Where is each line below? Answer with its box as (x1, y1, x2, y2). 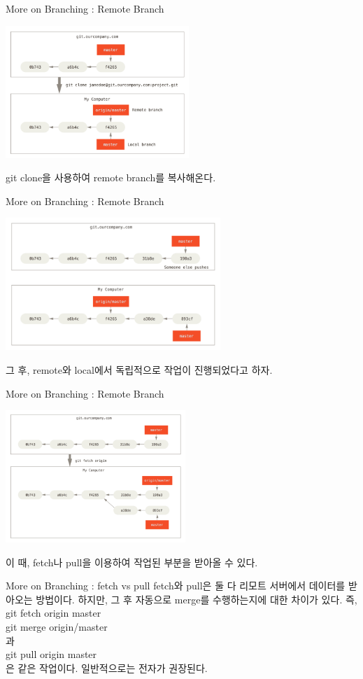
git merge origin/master (6, 619, 108, 634)
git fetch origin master (6, 605, 101, 620)
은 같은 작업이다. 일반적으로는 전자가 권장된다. (6, 660, 208, 675)
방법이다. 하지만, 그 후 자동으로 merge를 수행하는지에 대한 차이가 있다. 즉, (36, 591, 357, 606)
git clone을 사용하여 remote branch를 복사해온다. (6, 170, 216, 185)
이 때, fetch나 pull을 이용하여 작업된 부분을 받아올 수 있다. (6, 554, 258, 569)
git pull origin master (6, 647, 97, 661)
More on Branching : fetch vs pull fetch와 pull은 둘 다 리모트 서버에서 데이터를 (6, 578, 346, 593)
